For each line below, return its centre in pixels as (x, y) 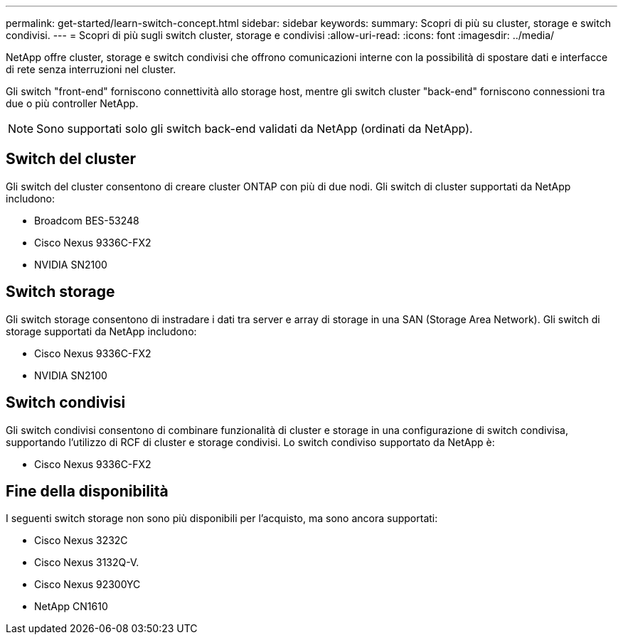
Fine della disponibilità (87, 491)
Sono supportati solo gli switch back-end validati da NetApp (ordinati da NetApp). (255, 129)
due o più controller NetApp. (72, 103)
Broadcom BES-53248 (87, 220)
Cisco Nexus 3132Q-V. (87, 563)
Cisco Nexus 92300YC (87, 585)
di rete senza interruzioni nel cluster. (91, 69)
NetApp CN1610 (71, 607)
